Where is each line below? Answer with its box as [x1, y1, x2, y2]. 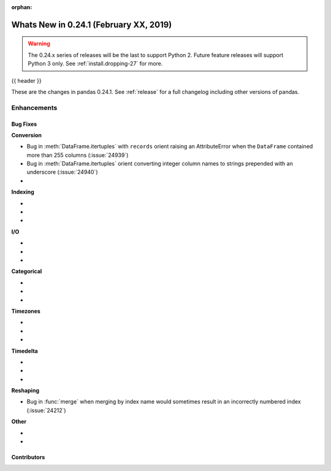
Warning [28, 40, 50, 47]
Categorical [11, 267, 42, 275]
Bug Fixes [11, 120, 37, 128]
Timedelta [11, 347, 38, 354]
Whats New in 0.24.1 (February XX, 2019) [11, 19, 172, 30]
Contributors [11, 454, 45, 461]
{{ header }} [11, 77, 42, 84]
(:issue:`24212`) [26, 407, 67, 414]
